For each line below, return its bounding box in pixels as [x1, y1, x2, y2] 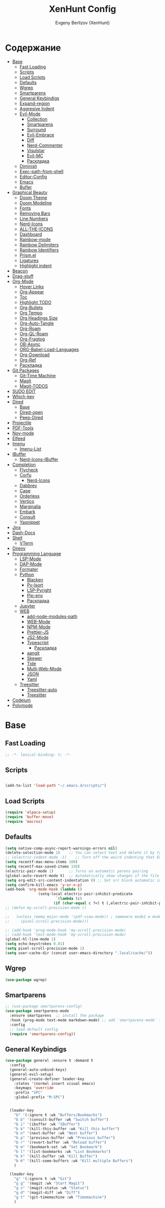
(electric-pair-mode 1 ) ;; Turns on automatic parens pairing [5, 869, 148, 873]
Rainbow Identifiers [19, 247, 59, 253]
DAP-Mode [19, 561, 42, 567]
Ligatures [19, 257, 39, 263]
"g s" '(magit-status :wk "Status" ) [14, 1186, 89, 1191]
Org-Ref [19, 357, 36, 363]
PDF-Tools [12, 425, 34, 431]
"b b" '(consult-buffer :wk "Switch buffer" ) [14, 1117, 109, 1122]
